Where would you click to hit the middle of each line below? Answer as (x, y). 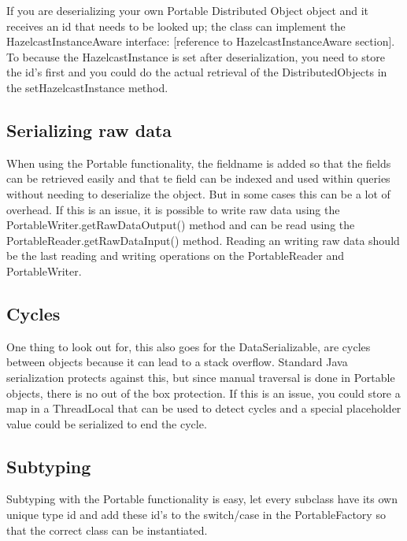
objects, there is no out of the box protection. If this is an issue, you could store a (203, 393)
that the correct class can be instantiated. (107, 530)
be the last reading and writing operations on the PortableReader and (175, 256)
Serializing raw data (89, 130)
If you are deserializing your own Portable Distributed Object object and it (188, 10)
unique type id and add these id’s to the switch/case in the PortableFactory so (196, 515)
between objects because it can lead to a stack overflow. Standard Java (177, 362)
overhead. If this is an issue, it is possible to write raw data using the (173, 209)
